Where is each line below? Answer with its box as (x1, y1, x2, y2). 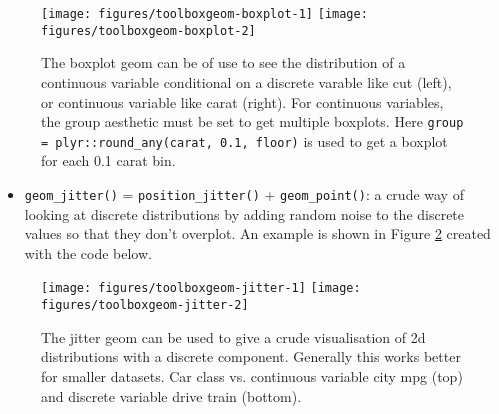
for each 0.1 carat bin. (41, 150, 176, 171)
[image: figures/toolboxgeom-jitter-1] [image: (41, 281, 361, 296)
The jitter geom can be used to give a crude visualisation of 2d (41, 326, 426, 347)
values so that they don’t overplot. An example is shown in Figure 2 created (24, 223, 491, 244)
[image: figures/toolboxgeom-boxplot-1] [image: (41, 7, 368, 21)
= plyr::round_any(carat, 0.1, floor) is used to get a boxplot (41, 130, 448, 151)
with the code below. (24, 242, 152, 263)
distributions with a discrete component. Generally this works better (41, 346, 461, 367)
